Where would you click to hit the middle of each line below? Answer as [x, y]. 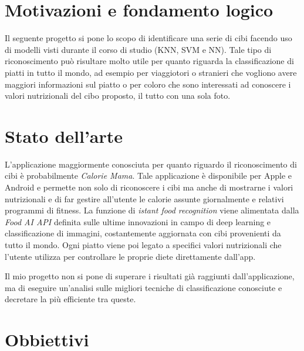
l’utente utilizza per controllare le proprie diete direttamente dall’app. [130, 256]
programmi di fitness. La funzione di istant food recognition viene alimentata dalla [152, 210]
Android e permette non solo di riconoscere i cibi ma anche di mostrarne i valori [149, 187]
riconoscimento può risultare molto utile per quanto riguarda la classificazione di [149, 61]
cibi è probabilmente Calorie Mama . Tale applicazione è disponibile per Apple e [148, 175]
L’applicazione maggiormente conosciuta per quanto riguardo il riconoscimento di [151, 164]
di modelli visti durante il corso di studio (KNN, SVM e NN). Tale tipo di [138, 49]
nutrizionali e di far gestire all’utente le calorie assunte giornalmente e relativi [144, 198]
